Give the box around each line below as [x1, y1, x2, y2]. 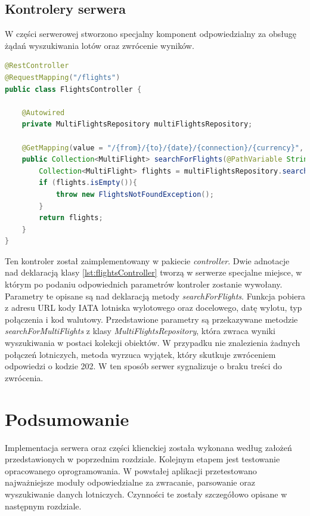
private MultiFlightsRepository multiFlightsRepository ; [21, 120, 253, 129]
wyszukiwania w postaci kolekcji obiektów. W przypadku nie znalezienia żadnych [5, 336, 300, 349]
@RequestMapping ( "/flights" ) [5, 73, 120, 82]
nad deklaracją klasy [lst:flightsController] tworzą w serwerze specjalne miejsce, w [5, 266, 302, 279]
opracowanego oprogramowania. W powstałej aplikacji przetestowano [5, 464, 257, 477]
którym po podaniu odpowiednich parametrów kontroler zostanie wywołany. [5, 278, 283, 291]
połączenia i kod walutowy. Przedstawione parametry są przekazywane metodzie [5, 313, 298, 325]
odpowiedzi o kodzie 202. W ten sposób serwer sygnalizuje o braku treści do [5, 360, 282, 372]
